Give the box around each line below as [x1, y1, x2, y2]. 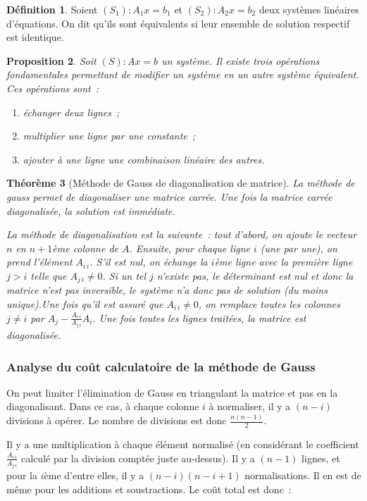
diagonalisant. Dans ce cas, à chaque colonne [6, 399, 199, 414]
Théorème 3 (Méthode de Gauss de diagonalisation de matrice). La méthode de [6, 175, 355, 190]
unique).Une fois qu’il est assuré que [6, 296, 163, 311]
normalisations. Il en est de [244, 468, 361, 483]
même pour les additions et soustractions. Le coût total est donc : [6, 481, 292, 496]
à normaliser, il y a [209, 399, 291, 414]
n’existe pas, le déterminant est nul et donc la [156, 268, 354, 283]
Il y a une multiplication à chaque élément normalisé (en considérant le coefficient [6, 437, 359, 452]
